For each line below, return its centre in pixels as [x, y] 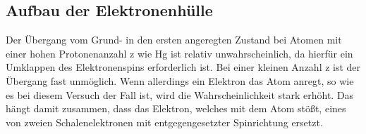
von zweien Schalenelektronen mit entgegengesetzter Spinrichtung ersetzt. [164, 122]
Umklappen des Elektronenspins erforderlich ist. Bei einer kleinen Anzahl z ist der [183, 67]
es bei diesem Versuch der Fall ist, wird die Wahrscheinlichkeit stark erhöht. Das [180, 94]
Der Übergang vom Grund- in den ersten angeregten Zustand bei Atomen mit [174, 40]
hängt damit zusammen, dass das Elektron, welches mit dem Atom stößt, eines [176, 108]
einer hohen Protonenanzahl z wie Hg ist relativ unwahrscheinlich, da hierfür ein [179, 53]
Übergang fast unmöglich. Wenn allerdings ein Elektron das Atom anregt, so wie [180, 80]
